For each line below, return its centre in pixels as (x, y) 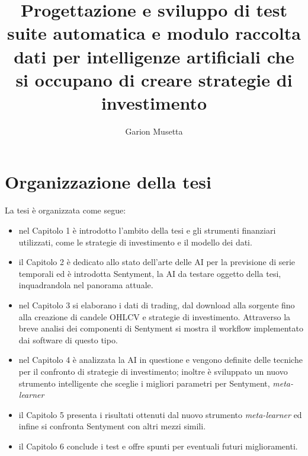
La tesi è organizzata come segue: (65, 210)
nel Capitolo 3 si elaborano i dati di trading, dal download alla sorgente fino (157, 304)
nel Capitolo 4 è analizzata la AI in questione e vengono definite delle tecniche (161, 360)
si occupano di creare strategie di (154, 79)
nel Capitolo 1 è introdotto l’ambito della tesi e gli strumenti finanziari (147, 230)
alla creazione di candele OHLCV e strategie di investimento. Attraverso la (155, 316)
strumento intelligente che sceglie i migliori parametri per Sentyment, (144, 383)
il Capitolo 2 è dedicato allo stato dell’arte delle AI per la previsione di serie (157, 262)
